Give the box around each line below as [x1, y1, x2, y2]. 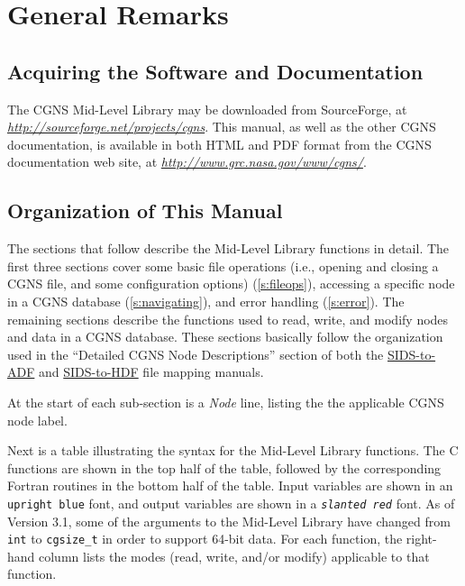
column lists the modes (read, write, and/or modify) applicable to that [39, 546, 430, 565]
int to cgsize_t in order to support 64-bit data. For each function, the [7, 529, 403, 548]
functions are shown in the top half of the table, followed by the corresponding [7, 458, 442, 477]
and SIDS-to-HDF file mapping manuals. [39, 362, 264, 381]
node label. [7, 410, 68, 429]
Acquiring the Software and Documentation [7, 57, 424, 85]
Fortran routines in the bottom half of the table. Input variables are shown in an [7, 476, 453, 495]
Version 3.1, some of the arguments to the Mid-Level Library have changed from [7, 511, 451, 530]
